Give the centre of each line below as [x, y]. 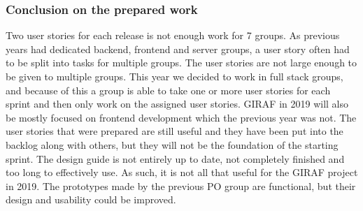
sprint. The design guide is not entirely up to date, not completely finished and [175, 158]
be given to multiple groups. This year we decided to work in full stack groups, [175, 76]
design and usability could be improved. [91, 199]
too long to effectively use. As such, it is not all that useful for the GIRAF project [182, 172]
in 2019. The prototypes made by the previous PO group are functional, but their [181, 185]
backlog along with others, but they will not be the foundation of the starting [172, 144]
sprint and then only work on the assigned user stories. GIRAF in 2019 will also [177, 104]
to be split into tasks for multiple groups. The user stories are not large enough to [181, 63]
